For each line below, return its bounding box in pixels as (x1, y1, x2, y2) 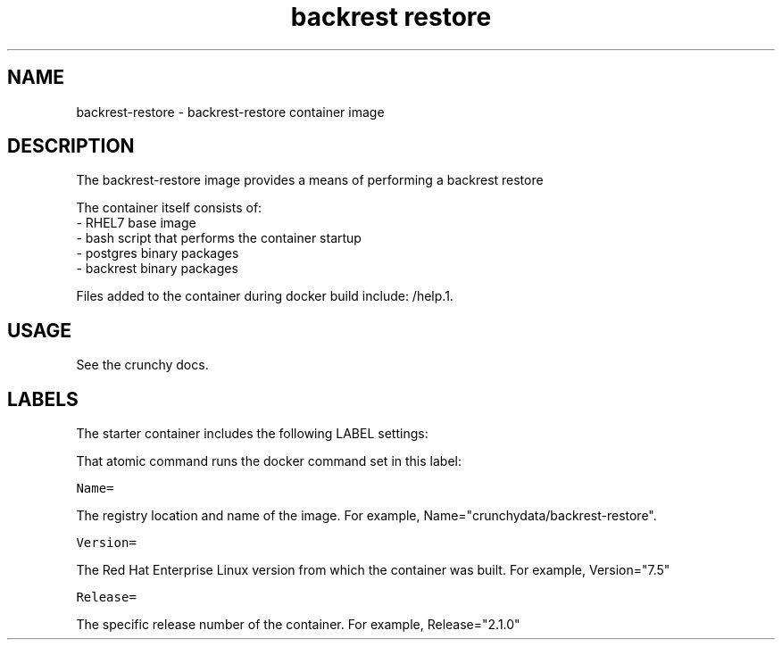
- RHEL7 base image (76, 215, 196, 231)
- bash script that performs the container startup (76, 230, 362, 246)
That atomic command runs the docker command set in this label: (76, 453, 462, 469)
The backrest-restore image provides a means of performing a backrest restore (76, 172, 544, 188)
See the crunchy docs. (76, 357, 209, 373)
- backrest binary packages (76, 261, 238, 277)
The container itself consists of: (76, 200, 262, 216)
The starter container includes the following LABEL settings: (76, 426, 428, 442)
